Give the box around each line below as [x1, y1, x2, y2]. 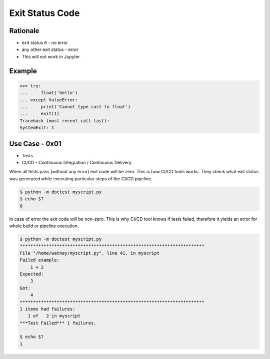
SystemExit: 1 [19, 125, 54, 131]
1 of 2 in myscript [27, 313, 81, 319]
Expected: [19, 271, 44, 277]
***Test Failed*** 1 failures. [19, 320, 97, 326]
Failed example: [19, 257, 60, 263]
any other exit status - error [21, 46, 78, 52]
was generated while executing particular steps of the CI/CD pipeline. [9, 175, 152, 182]
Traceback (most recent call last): [19, 118, 110, 123]
